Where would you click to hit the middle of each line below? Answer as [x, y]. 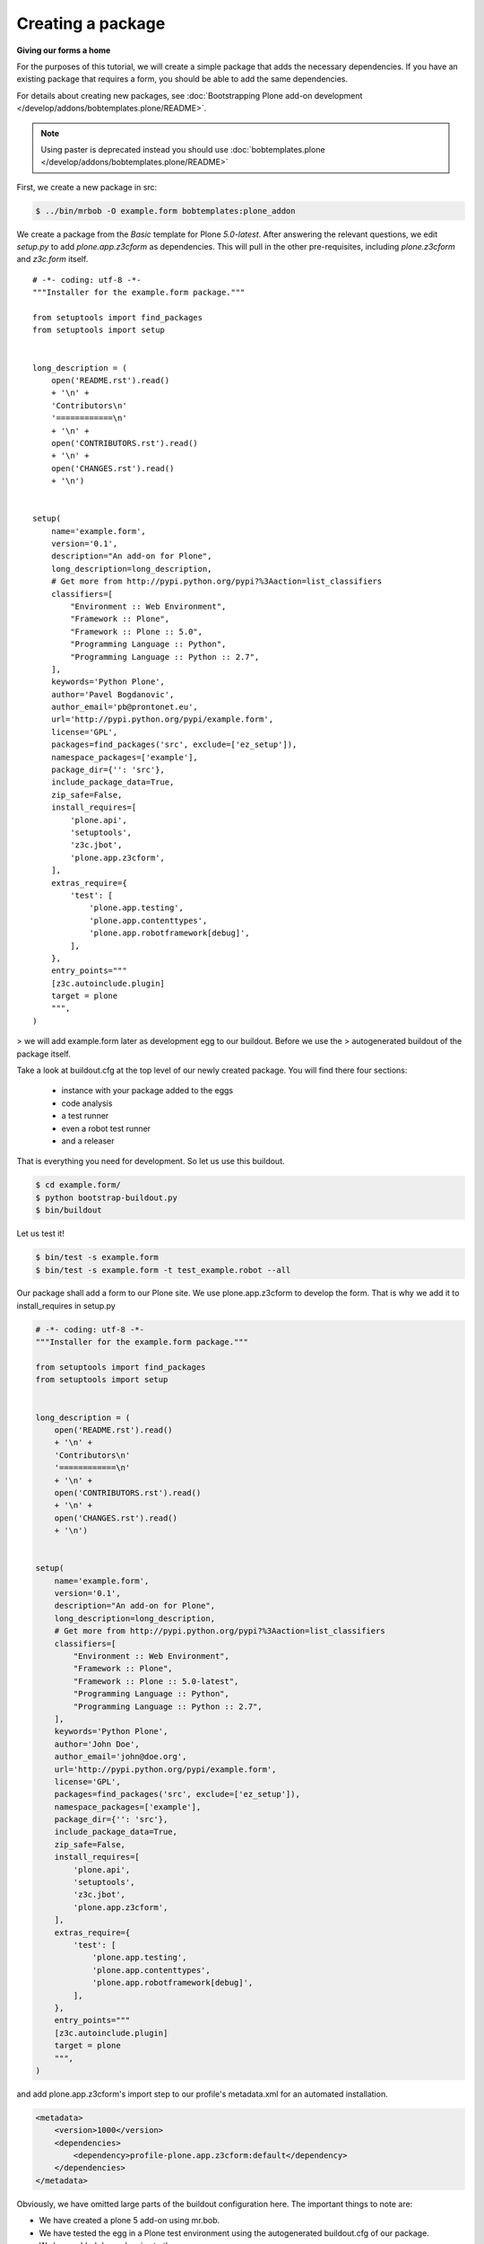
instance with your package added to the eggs [147, 1091]
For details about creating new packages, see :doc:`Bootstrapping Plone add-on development [190, 95]
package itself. [43, 1054]
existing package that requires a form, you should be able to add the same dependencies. [182, 79]
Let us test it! [40, 1233]
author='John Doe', [97, 1744]
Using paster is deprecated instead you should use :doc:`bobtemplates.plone [183, 149]
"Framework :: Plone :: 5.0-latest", [156, 1681]
